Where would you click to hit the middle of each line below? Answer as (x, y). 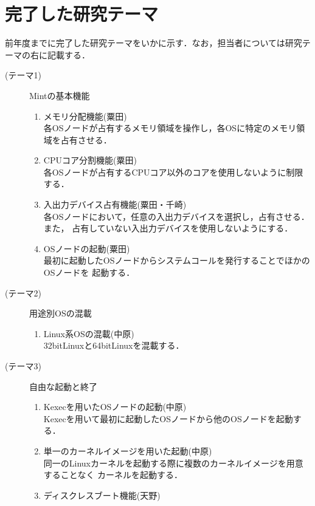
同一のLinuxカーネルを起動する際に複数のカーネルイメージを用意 (173, 463)
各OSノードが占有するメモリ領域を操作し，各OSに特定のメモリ (170, 128)
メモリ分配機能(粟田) (85, 116)
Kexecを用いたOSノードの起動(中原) (115, 407)
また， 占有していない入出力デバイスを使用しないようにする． (168, 228)
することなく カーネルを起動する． (113, 475)
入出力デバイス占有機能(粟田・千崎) (115, 204)
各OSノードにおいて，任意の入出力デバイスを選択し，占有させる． (176, 216)
